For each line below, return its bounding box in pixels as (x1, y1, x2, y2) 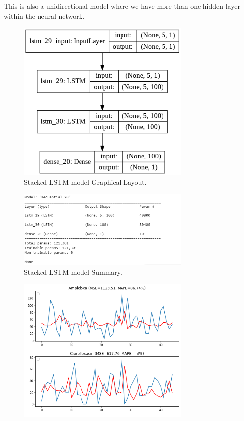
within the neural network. (4, 10, 85, 21)
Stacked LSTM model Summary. (24, 266, 122, 277)
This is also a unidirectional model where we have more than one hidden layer (4, 1, 240, 11)
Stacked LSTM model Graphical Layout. (24, 177, 147, 187)
